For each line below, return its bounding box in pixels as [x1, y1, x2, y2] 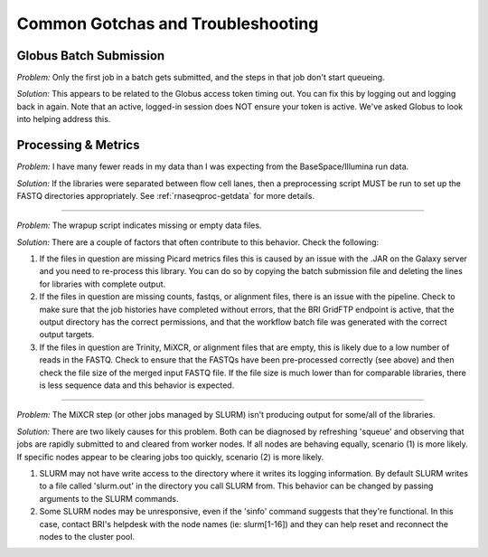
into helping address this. [16, 114, 111, 125]
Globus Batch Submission [16, 48, 165, 63]
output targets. [39, 329, 95, 340]
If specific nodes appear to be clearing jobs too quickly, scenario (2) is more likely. [16, 451, 324, 462]
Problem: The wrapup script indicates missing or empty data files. [16, 220, 262, 231]
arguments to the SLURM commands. [39, 493, 179, 504]
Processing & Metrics [16, 137, 140, 153]
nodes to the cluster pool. [39, 531, 136, 542]
